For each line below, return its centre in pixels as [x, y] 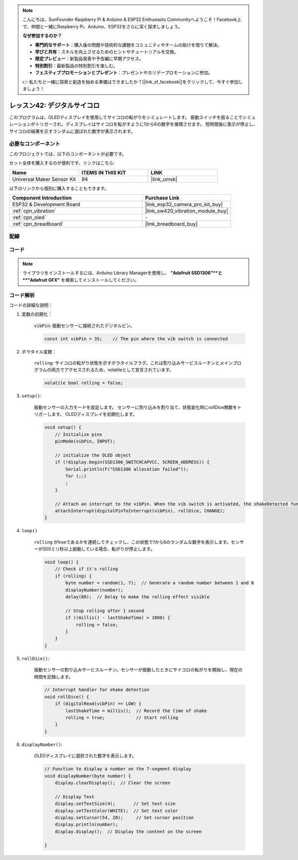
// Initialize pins [79, 434]
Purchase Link [162, 198]
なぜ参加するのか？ [42, 36]
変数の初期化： [37, 314]
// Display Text [74, 797]
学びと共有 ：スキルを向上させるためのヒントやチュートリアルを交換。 [107, 52]
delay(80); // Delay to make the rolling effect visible [137, 597]
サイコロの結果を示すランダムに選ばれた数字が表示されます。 [72, 131]
